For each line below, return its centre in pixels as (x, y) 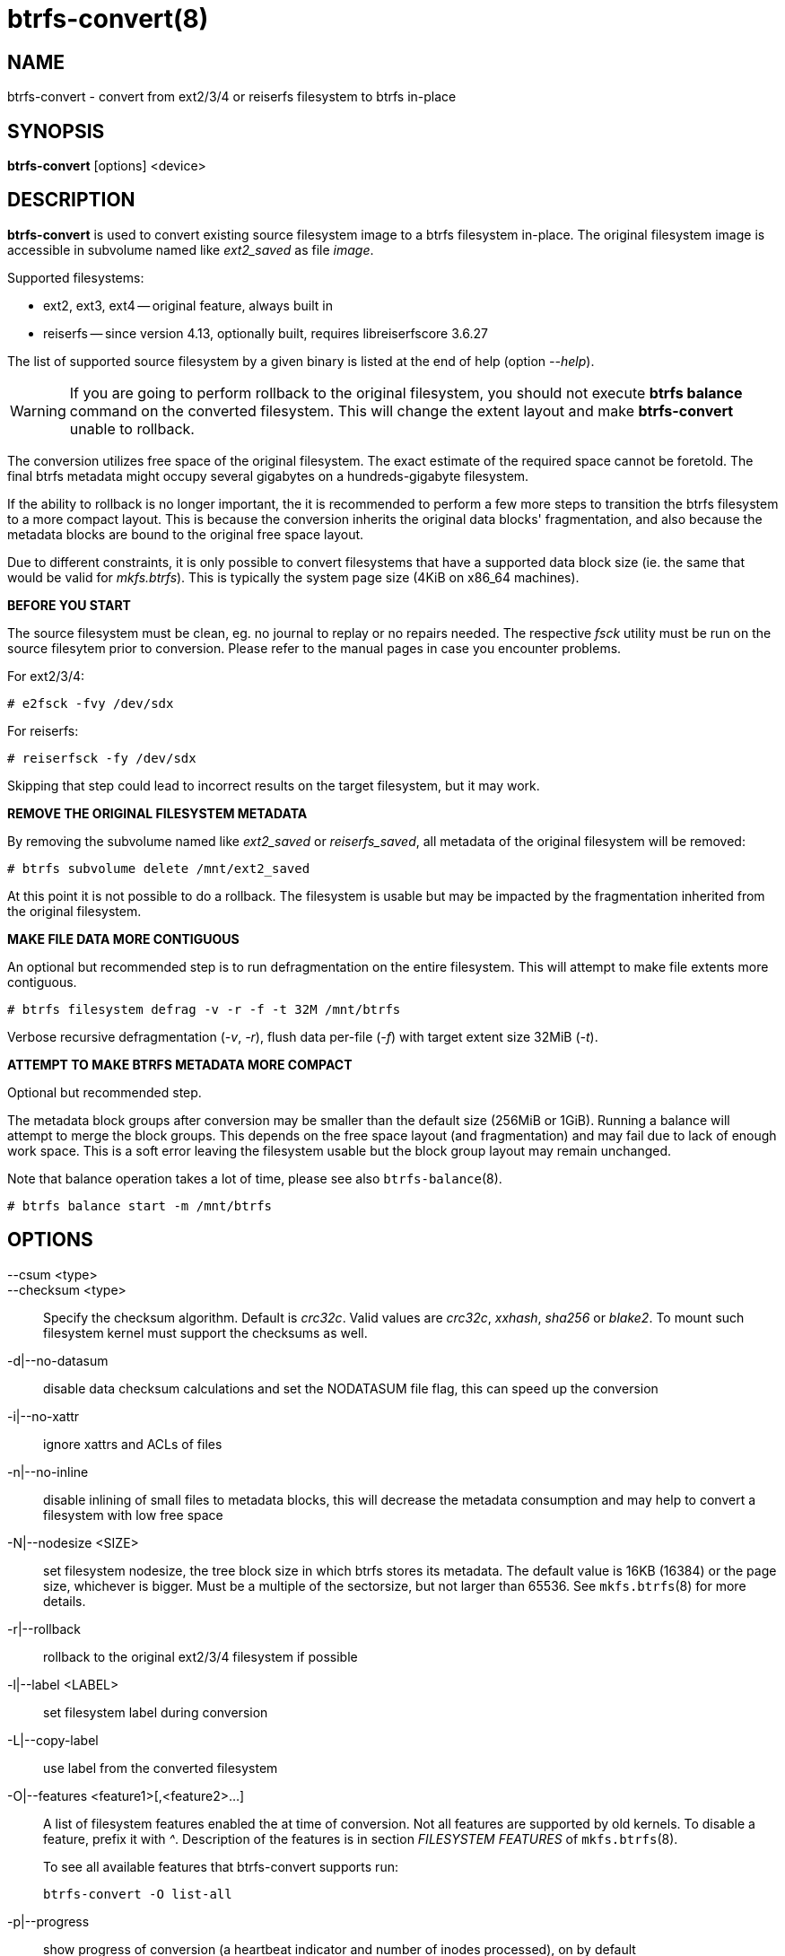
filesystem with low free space (133, 1515)
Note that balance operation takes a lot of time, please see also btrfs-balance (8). (255, 1178)
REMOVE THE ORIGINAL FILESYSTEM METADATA (157, 813)
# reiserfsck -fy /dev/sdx (102, 758)
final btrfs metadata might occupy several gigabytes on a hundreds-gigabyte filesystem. (268, 476)
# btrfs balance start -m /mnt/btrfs (140, 1205)
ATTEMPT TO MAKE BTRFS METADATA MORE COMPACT (180, 1064)
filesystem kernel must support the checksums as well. (205, 1332)
